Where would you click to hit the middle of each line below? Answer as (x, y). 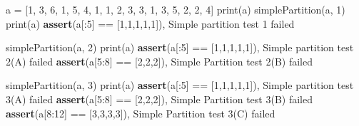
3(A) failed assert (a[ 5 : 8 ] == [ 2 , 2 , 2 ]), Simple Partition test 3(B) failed (159, 99)
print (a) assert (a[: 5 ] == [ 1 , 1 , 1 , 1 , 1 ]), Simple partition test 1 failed (150, 23)
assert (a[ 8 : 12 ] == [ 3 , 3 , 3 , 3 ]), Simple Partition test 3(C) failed (141, 113)
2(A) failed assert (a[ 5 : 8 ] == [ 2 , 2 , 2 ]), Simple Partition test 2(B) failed (159, 61)
